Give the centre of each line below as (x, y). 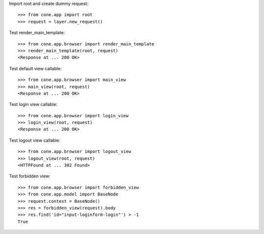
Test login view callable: (33, 105)
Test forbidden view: (30, 176)
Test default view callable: (35, 68)
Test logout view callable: (35, 140)
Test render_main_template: (37, 33)
